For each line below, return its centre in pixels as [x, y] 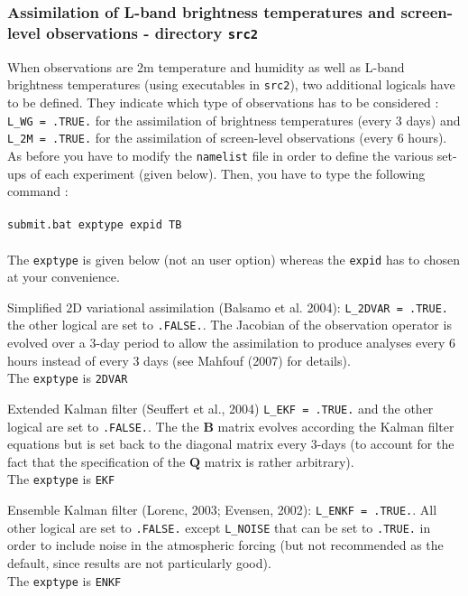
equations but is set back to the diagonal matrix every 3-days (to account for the [231, 444]
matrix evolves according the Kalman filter [336, 426]
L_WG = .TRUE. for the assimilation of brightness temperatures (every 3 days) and [234, 120]
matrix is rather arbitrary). [279, 461]
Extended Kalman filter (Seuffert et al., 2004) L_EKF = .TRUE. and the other [220, 408]
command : [38, 191]
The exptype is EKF [61, 479]
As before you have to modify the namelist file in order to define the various [220, 155]
